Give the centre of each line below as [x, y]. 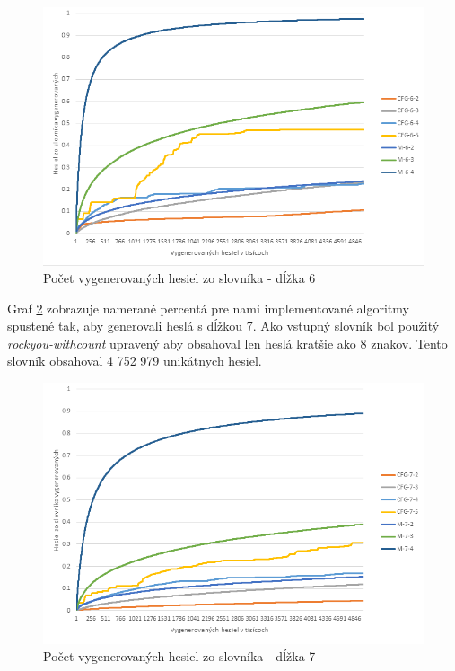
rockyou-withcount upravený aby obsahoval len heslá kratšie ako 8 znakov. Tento [227, 343]
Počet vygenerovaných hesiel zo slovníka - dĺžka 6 [179, 278]
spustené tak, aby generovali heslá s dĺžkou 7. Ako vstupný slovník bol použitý [223, 326]
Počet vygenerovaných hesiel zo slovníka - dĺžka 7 [179, 656]
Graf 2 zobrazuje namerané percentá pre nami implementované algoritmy [208, 308]
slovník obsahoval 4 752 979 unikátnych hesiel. [135, 361]
